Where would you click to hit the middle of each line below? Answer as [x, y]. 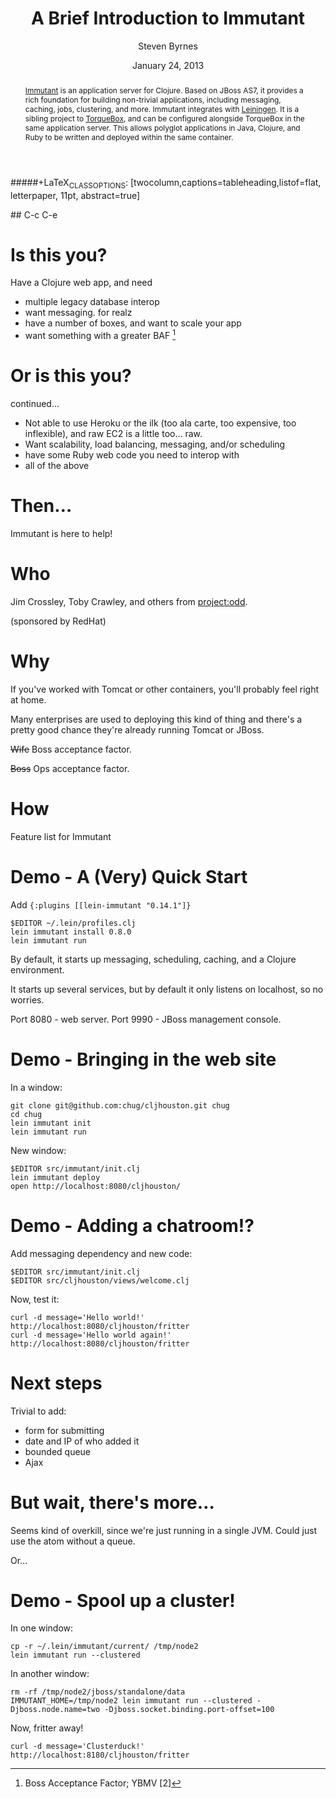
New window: [38, 1150]
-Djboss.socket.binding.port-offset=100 [189, 1710]
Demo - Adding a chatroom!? [132, 1225]
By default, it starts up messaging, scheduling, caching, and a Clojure [153, 959]
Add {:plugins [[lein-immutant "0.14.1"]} [101, 904]
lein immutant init [51, 1123]
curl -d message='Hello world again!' [91, 1335]
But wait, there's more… [112, 1502]
